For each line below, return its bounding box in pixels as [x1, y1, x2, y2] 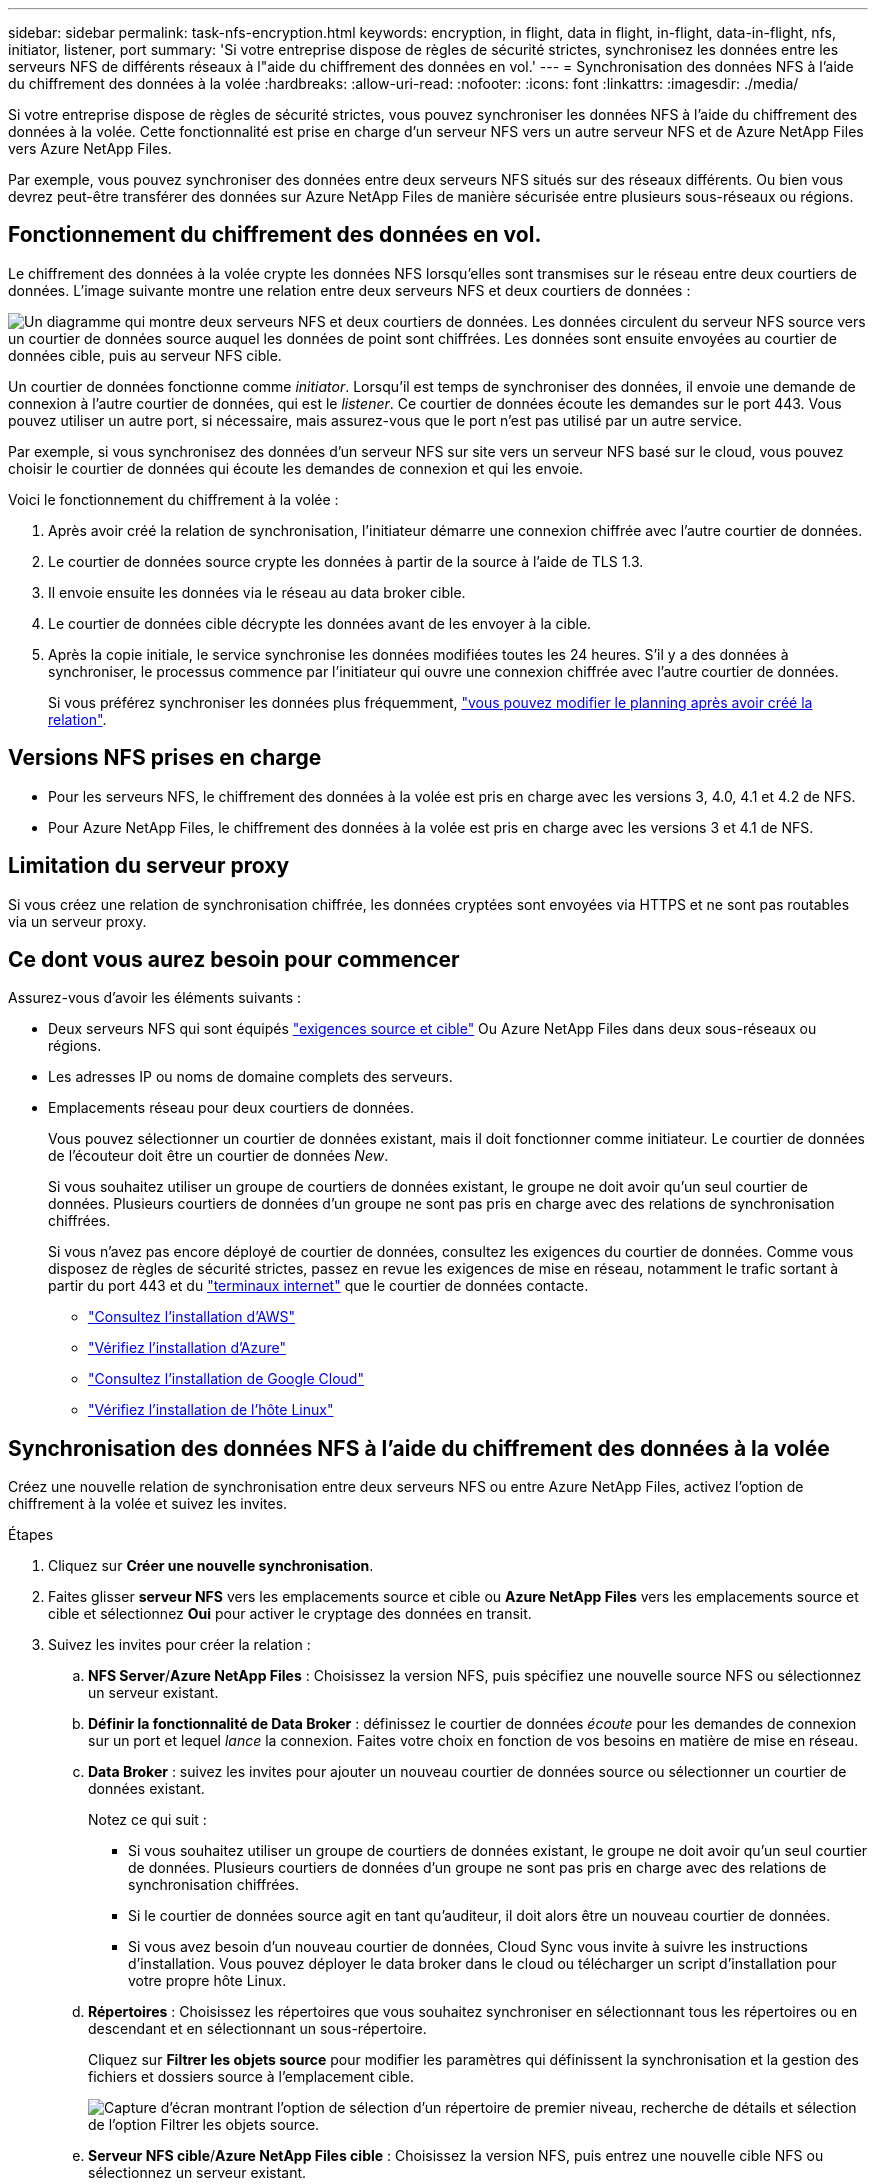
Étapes [8, 1526, 54, 1544]
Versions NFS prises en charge [8, 745, 322, 771]
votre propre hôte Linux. [128, 1972, 287, 1990]
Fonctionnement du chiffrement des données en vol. [8, 222, 542, 248]
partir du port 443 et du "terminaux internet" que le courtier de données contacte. [48, 1277, 589, 1295]
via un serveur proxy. [8, 912, 147, 930]
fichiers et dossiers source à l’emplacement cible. [88, 2068, 414, 2086]
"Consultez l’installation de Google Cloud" [88, 1370, 364, 1388]
